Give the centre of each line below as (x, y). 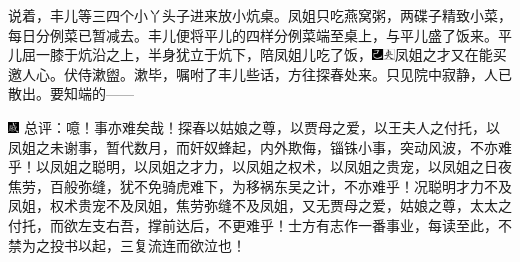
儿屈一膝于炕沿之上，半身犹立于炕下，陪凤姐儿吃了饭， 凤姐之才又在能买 (257, 54)
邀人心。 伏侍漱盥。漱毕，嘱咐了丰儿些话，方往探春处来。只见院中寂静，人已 (260, 73)
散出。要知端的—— (71, 93)
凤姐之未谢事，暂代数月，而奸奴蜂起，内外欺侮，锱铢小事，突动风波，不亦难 (260, 146)
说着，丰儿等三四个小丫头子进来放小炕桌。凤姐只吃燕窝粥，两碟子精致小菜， (260, 15)
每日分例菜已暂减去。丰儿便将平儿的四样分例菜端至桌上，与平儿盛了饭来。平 (260, 34)
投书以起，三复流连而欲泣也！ (147, 244)
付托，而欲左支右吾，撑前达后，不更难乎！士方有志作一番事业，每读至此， (253, 224)
